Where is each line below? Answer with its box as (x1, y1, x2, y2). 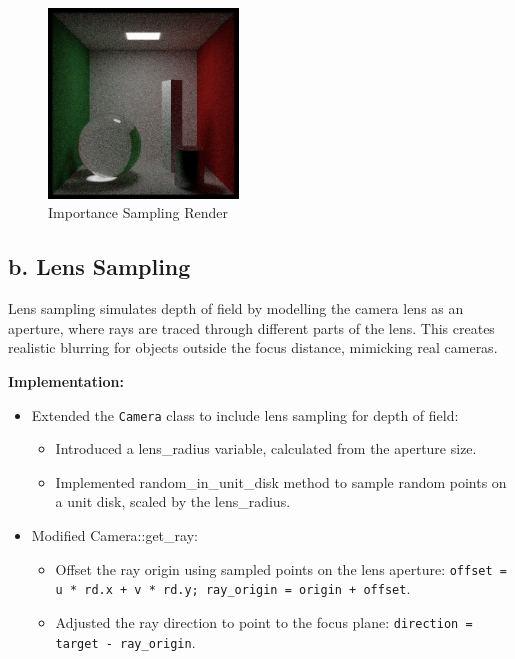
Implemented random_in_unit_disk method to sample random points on (55, 471, 507, 492)
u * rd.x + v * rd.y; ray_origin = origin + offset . (55, 578, 411, 599)
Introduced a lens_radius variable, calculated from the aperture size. (55, 438, 477, 459)
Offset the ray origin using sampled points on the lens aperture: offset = (55, 558, 507, 579)
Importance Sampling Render (48, 202, 228, 223)
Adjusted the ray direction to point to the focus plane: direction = (55, 611, 473, 632)
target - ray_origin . (55, 631, 196, 652)
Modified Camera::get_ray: (31, 525, 198, 545)
